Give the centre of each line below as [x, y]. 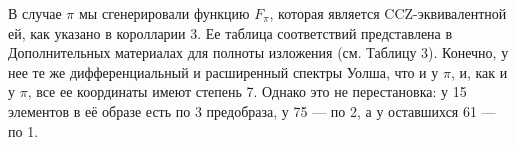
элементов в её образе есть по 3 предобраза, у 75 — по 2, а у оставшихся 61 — [252, 110]
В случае [35, 13]
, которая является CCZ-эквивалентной [388, 13]
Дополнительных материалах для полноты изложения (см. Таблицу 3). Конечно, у [258, 52]
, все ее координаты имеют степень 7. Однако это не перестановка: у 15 [247, 91]
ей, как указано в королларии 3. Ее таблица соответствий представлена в [230, 32]
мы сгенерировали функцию [164, 13]
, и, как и [479, 71]
